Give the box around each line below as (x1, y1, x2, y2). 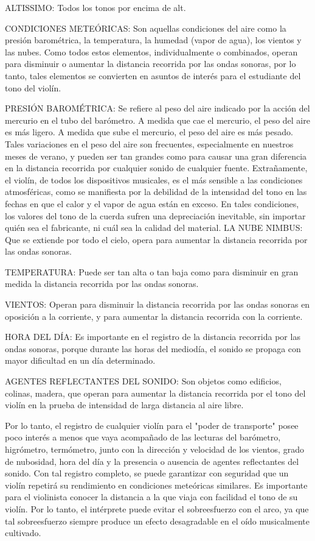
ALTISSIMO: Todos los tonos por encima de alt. (5, 1, 186, 13)
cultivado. (5, 526, 41, 539)
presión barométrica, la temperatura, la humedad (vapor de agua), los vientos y (5, 34, 302, 46)
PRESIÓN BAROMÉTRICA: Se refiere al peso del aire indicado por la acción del (5, 102, 310, 115)
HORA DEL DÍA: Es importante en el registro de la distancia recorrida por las (5, 330, 300, 343)
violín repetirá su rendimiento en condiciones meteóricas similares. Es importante (5, 478, 308, 491)
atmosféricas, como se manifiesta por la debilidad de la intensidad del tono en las (5, 185, 307, 198)
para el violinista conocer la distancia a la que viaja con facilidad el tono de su (5, 490, 298, 503)
